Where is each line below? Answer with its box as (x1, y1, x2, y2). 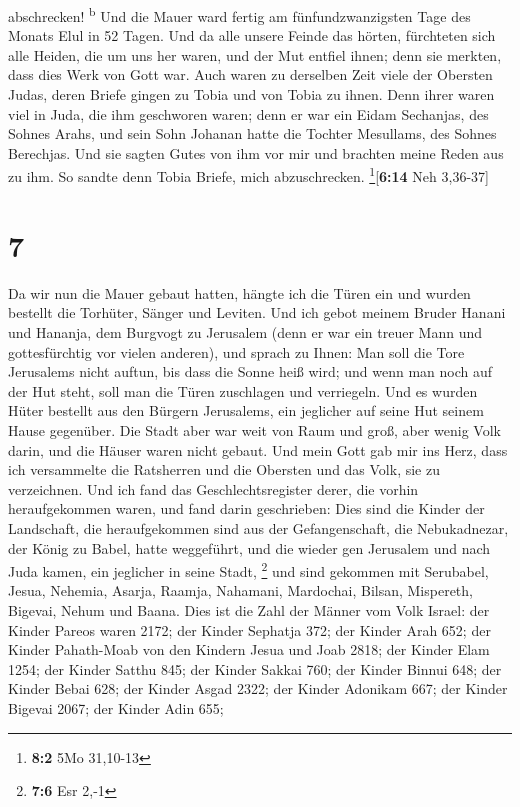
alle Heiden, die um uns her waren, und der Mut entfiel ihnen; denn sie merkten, (8, 44, 502, 65)
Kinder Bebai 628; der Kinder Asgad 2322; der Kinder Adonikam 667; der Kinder (8, 678, 508, 699)
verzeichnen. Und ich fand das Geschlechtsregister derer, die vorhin (8, 478, 419, 499)
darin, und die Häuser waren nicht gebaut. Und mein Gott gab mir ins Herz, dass (8, 439, 508, 460)
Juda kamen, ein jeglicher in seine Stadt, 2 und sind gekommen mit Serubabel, (8, 558, 489, 581)
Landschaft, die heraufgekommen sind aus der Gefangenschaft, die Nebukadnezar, (8, 517, 509, 538)
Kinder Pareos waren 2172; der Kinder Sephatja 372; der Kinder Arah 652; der (8, 619, 491, 640)
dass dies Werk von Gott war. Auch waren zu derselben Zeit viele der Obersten (8, 64, 493, 85)
